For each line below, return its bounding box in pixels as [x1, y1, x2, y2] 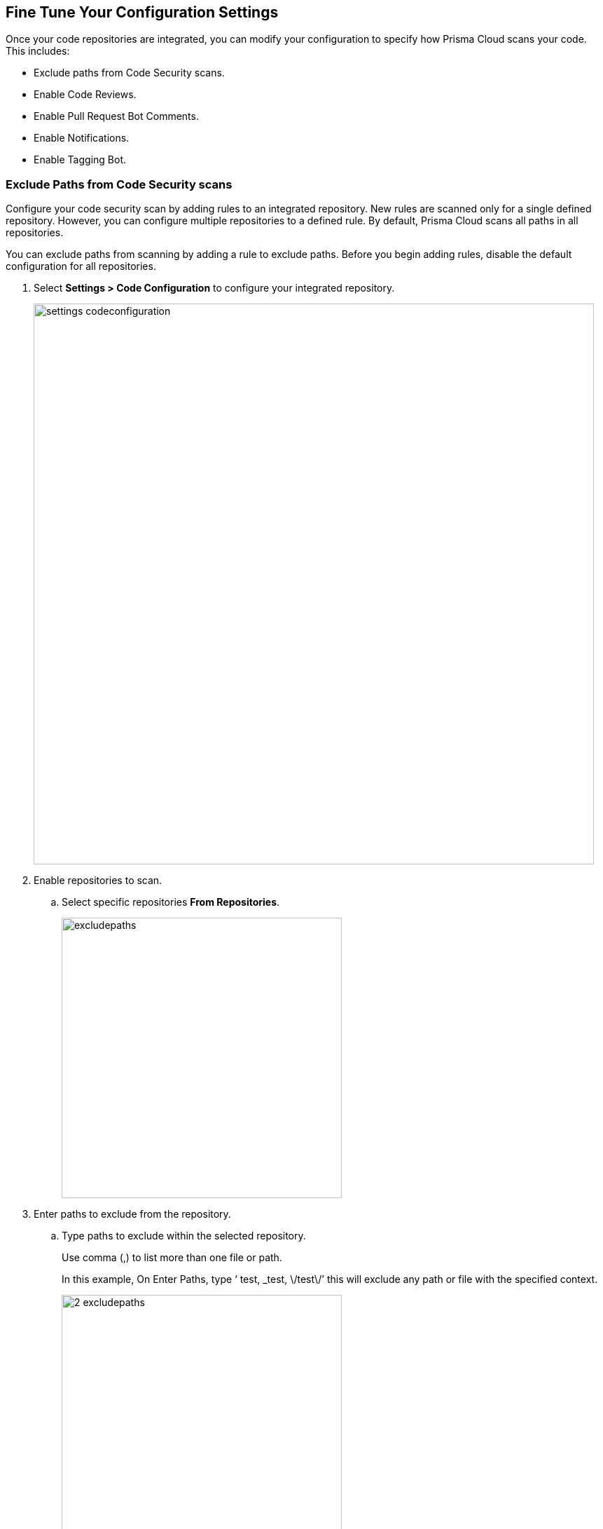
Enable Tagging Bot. [34, 154, 127, 166]
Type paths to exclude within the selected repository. [62, 1230, 306, 1242]
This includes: [6, 45, 70, 57]
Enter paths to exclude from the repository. [34, 1208, 231, 1221]
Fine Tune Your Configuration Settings [6, 4, 279, 21]
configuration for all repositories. [6, 260, 156, 273]
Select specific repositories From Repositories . [62, 896, 280, 909]
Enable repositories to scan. [34, 874, 162, 887]
